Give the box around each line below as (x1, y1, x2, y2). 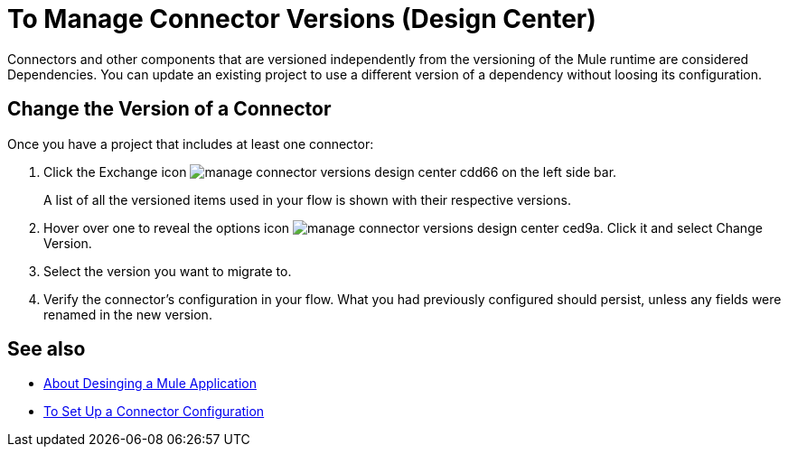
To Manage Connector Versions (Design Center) (7, 4, 596, 34)
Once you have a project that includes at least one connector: (7, 135, 374, 152)
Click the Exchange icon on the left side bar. (43, 163, 617, 180)
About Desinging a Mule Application (43, 375, 257, 392)
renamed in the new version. (43, 306, 212, 322)
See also (7, 338, 86, 361)
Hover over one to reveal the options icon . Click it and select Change (43, 219, 763, 236)
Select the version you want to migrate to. (43, 263, 292, 279)
